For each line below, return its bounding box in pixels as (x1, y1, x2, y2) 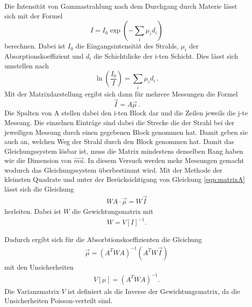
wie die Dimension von (4, 155, 72, 165)
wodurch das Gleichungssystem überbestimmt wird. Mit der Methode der (4, 164, 222, 175)
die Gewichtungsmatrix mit (72, 206, 153, 216)
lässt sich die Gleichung (4, 184, 74, 194)
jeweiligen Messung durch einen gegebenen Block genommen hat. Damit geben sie (4, 127, 248, 137)
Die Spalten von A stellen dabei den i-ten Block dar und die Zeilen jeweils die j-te (4, 108, 248, 118)
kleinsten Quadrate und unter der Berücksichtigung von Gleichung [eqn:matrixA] (4, 174, 245, 184)
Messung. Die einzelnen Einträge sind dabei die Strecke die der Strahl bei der (4, 117, 235, 127)
